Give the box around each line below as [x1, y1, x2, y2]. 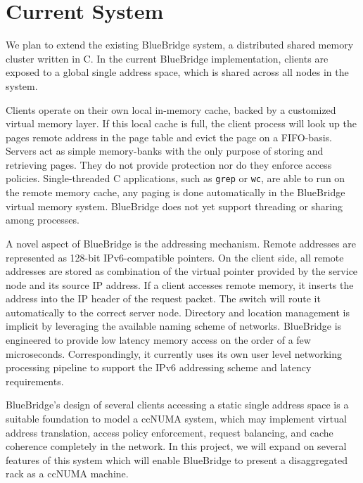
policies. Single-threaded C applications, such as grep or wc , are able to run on [6, 171, 345, 186]
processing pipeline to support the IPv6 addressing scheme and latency [6, 360, 312, 375]
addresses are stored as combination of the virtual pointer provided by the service [6, 264, 358, 278]
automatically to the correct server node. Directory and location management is [6, 304, 350, 319]
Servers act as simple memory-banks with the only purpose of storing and [6, 143, 324, 158]
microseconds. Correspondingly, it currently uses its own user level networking [6, 346, 342, 361]
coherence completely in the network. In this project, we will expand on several [6, 439, 347, 453]
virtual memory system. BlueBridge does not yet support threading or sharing [6, 198, 343, 213]
